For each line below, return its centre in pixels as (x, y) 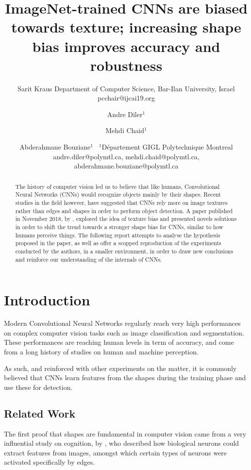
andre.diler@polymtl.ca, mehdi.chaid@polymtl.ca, (126, 156)
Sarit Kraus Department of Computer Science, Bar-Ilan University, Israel (126, 88)
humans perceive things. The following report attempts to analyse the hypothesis (118, 235)
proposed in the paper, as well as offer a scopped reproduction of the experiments (118, 243)
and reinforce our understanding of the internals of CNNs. (89, 259)
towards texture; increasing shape (126, 27)
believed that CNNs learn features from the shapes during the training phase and (125, 378)
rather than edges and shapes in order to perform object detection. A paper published (124, 210)
